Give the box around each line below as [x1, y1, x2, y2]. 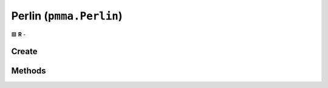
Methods [11, 66, 46, 76]
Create [11, 46, 38, 57]
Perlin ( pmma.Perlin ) [11, 9, 123, 22]
